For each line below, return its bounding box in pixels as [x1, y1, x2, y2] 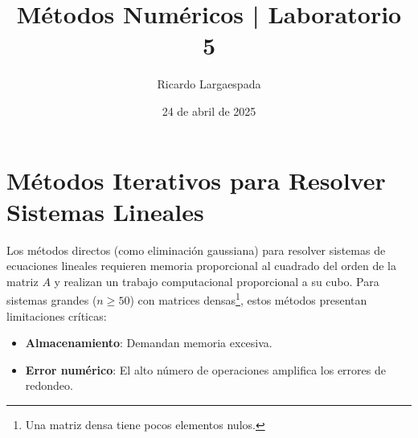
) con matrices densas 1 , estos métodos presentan [129, 289, 367, 309]
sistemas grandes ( [6, 292, 97, 309]
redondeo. [25, 377, 73, 394]
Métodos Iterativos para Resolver [6, 163, 386, 196]
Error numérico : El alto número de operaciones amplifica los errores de [25, 361, 386, 378]
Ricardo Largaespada [157, 76, 261, 92]
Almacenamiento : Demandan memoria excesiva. [25, 334, 273, 351]
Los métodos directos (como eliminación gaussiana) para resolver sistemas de [6, 241, 386, 258]
